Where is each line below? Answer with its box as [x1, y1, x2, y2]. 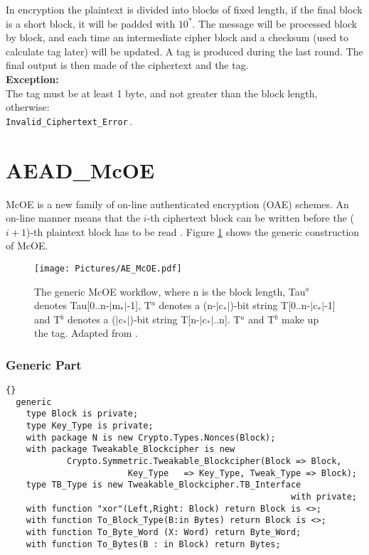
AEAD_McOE [6, 155, 155, 184]
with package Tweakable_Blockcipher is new [26, 444, 235, 455]
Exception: [6, 71, 59, 86]
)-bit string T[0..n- [230, 298, 311, 313]
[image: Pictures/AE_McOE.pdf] [34, 263, 182, 274]
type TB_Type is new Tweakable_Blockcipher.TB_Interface [26, 480, 301, 490]
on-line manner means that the [6, 210, 141, 225]
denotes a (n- [159, 298, 216, 313]
